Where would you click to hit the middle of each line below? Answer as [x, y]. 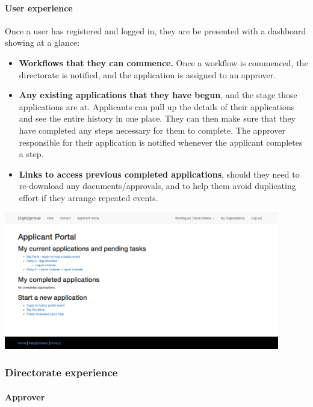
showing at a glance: [42, 42]
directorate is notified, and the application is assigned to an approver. [147, 74]
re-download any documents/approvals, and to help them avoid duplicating [157, 186]
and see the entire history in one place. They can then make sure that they [157, 118]
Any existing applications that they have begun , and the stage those [158, 95]
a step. [31, 154]
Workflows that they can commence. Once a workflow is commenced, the [163, 62]
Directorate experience [61, 372]
